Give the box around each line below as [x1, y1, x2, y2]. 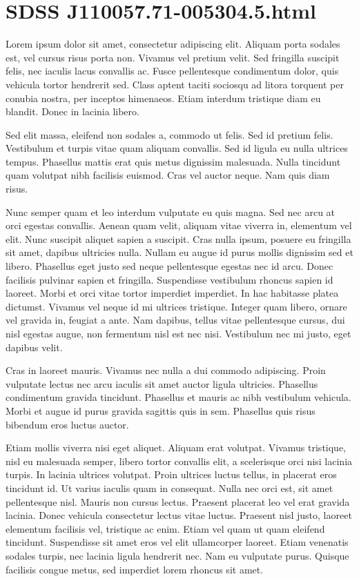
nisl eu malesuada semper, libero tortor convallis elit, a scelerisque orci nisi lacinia [6, 453, 353, 468]
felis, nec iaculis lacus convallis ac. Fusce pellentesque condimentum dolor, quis [6, 63, 339, 78]
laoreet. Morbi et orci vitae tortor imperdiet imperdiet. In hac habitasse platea [6, 286, 339, 300]
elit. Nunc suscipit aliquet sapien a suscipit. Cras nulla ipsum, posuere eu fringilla [6, 231, 351, 246]
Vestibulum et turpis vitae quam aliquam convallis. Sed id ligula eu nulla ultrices [6, 141, 348, 155]
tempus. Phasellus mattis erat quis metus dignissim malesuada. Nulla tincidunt [6, 154, 341, 168]
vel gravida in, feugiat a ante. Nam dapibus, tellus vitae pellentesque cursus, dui [6, 313, 345, 327]
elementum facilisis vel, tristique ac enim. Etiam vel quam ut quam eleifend [6, 521, 325, 535]
